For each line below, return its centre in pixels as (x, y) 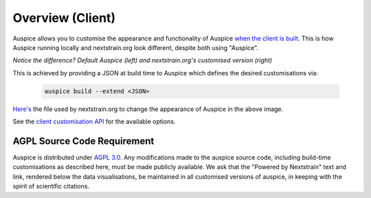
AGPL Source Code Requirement (83, 141)
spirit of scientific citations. (51, 186)
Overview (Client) (64, 18)
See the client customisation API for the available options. (94, 122)
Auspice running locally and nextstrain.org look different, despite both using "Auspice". (136, 47)
